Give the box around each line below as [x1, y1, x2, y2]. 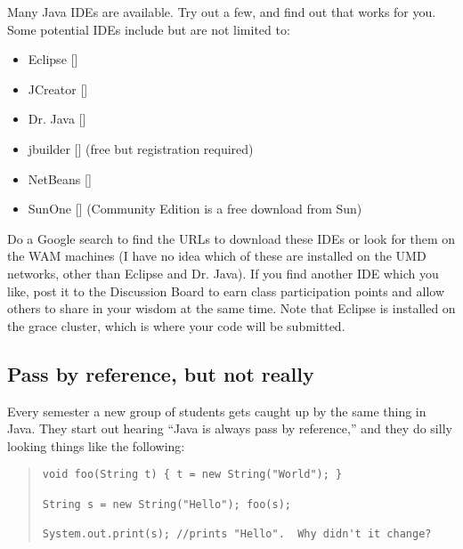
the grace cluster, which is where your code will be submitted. [7, 316, 345, 335]
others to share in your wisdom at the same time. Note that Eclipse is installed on [7, 299, 456, 318]
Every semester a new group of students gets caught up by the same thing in [7, 401, 426, 420]
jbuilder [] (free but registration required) [28, 139, 254, 157]
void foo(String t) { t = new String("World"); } [42, 468, 343, 481]
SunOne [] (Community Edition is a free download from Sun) [28, 199, 362, 218]
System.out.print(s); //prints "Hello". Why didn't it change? [42, 527, 432, 540]
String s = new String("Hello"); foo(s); [42, 497, 291, 511]
